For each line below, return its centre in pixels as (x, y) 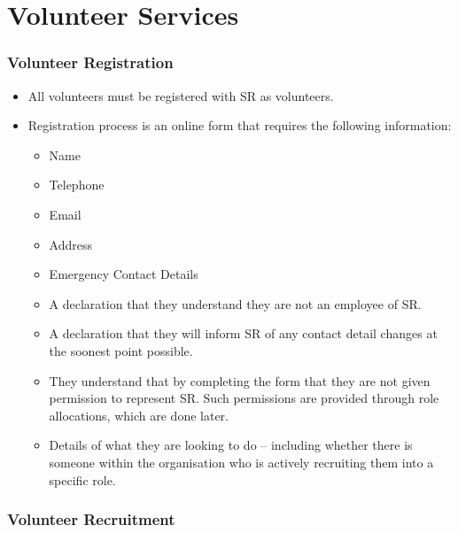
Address (71, 244)
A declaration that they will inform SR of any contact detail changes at (243, 333)
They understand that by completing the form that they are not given (240, 380)
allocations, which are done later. (139, 415)
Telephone (77, 185)
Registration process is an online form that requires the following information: (240, 125)
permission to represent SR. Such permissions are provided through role (244, 398)
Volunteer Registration (90, 62)
